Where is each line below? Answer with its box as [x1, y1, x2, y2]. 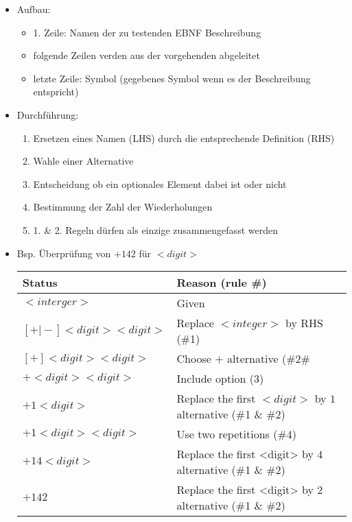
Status [22, 274, 58, 291]
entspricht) [33, 84, 79, 99]
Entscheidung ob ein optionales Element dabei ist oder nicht [33, 176, 287, 191]
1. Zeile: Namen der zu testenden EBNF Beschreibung [33, 25, 261, 39]
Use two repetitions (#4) [176, 426, 296, 442]
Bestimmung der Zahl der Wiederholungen [33, 200, 213, 214]
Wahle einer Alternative [33, 154, 134, 168]
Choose [176, 351, 211, 367]
